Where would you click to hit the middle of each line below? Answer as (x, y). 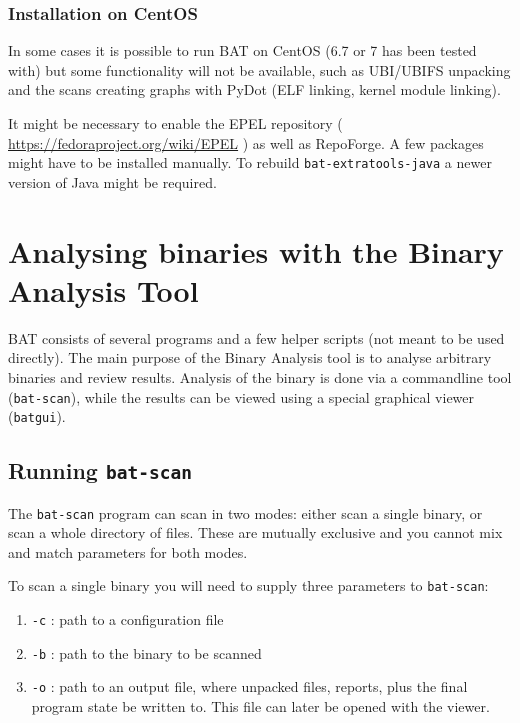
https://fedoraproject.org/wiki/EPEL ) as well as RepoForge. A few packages (246, 142)
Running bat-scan (100, 470)
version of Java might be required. (112, 181)
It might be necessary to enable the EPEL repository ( (175, 123)
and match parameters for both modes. (128, 551)
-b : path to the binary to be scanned (146, 652)
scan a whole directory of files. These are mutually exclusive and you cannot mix (255, 532)
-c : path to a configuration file (127, 619)
